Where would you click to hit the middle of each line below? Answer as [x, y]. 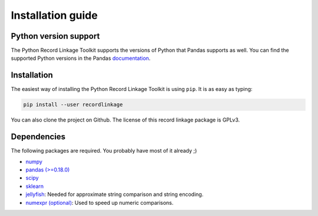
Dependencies [38, 137]
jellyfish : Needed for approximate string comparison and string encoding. [115, 194]
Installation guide [54, 15]
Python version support [55, 36]
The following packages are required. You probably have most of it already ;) [104, 151]
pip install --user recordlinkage [73, 105]
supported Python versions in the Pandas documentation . [81, 58]
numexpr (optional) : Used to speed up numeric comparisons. [100, 203]
